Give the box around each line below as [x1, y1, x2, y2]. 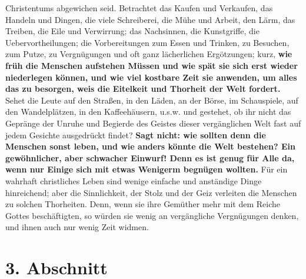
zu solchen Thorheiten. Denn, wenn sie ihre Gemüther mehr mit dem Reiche [5, 198, 281, 210]
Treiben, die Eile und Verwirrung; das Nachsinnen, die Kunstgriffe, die [5, 25, 260, 37]
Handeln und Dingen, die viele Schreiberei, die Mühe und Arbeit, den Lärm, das [5, 13, 295, 25]
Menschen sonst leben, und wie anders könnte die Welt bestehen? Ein [5, 140, 295, 152]
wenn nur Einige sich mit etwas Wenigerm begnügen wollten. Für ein [5, 163, 288, 175]
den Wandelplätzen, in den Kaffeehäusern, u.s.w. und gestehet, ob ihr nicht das [5, 105, 291, 118]
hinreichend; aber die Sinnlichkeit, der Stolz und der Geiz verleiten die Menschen [5, 186, 297, 198]
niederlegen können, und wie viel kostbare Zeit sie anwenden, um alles [5, 71, 297, 83]
